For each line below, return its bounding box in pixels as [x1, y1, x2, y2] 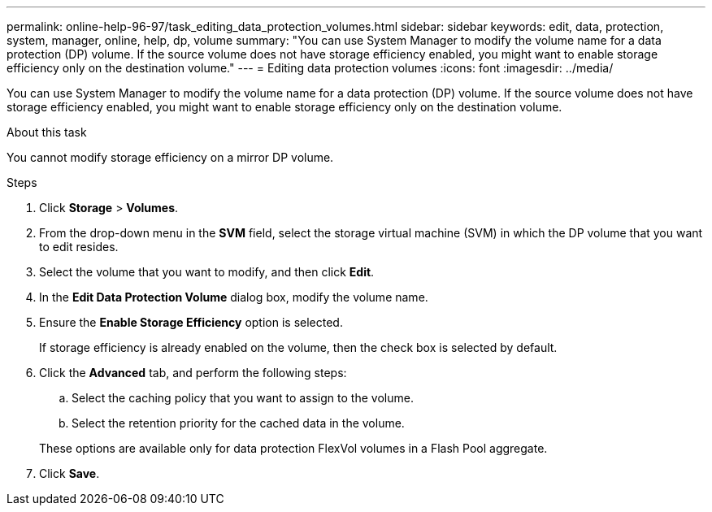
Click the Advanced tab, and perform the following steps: [39, 366, 347, 380]
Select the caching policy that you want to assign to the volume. [72, 391, 414, 405]
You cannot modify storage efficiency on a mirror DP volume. [7, 150, 334, 164]
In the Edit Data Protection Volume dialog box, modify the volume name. [39, 290, 428, 304]
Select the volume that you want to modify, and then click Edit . [39, 265, 375, 279]
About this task [7, 125, 87, 139]
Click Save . [39, 466, 100, 480]
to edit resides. [39, 240, 119, 254]
